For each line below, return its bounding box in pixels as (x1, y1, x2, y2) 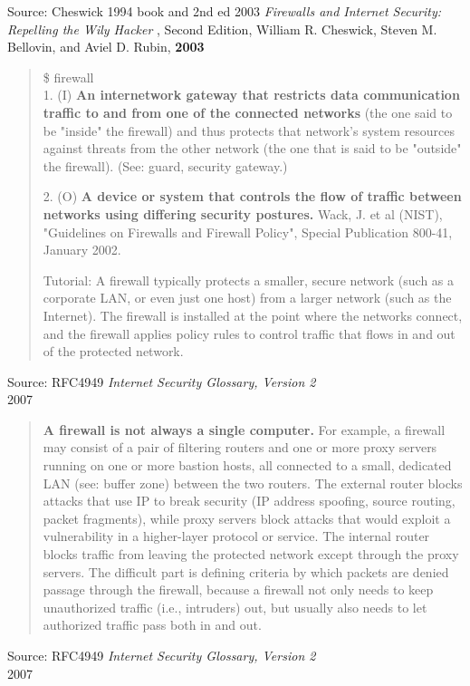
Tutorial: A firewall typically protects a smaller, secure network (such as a (43, 270, 455, 289)
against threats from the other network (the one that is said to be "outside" (43, 139, 462, 158)
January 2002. (43, 240, 121, 259)
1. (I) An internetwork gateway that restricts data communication (43, 85, 460, 104)
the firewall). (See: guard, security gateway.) (43, 156, 288, 175)
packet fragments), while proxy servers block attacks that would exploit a (43, 508, 451, 527)
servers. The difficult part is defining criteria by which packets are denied (43, 562, 449, 581)
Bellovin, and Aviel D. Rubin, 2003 (7, 37, 205, 56)
